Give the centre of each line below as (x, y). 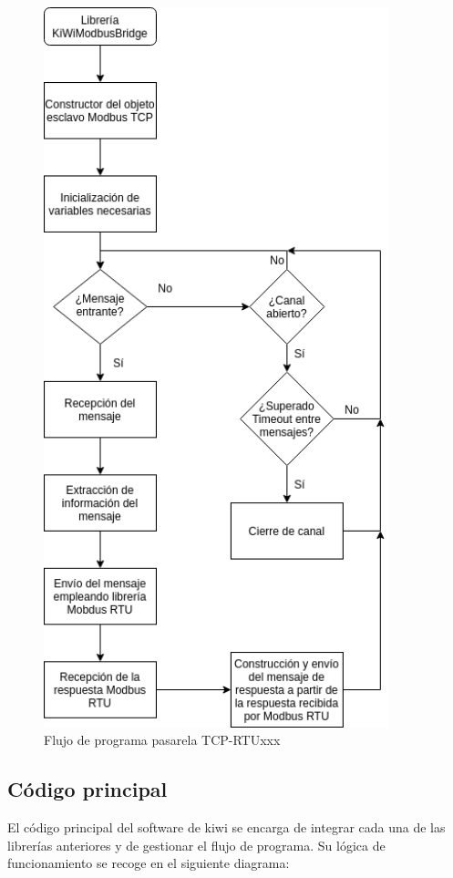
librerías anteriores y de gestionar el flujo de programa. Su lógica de (196, 845)
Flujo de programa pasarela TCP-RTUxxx (162, 740)
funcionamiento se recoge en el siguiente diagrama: (149, 863)
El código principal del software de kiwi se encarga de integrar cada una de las (226, 827)
